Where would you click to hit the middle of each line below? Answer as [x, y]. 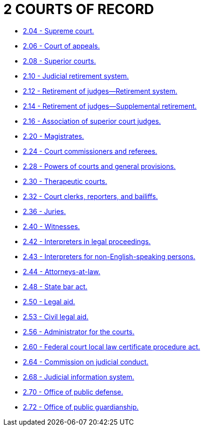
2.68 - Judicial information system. [79, 377]
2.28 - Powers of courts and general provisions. [99, 166]
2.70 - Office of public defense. [73, 392]
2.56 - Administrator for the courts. [79, 331]
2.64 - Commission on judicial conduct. [86, 362]
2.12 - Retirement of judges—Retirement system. [100, 91]
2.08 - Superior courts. [59, 61]
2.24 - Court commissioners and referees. [90, 151]
